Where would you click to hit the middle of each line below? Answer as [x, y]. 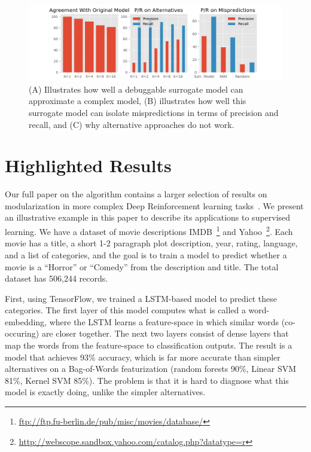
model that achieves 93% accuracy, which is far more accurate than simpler [143, 357]
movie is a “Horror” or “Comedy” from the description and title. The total [142, 266]
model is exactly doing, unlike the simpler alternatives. [105, 392]
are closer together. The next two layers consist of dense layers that [165, 333]
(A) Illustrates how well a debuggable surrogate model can [136, 89]
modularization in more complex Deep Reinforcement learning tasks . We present [154, 205]
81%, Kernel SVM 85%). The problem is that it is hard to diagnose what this [147, 380]
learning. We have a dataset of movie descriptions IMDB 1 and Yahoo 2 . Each [149, 230]
